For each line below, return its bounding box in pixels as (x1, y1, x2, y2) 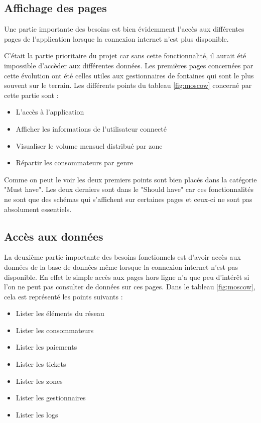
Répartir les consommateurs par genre (16, 157, 133, 168)
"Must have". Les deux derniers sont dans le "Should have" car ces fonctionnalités (4, 184, 253, 194)
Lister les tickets (16, 359, 66, 369)
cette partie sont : (4, 89, 59, 100)
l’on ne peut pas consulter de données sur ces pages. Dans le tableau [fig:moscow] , (4, 281, 255, 292)
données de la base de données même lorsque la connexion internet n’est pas (4, 261, 238, 272)
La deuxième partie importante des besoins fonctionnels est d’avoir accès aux (4, 252, 241, 262)
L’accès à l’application (16, 107, 84, 117)
